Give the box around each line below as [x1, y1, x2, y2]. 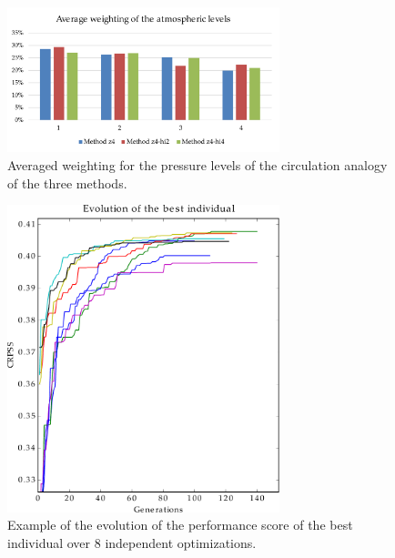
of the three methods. [7, 173, 127, 192]
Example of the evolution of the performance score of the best [7, 515, 353, 534]
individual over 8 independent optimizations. [7, 533, 257, 552]
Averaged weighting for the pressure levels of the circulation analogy [7, 156, 388, 175]
